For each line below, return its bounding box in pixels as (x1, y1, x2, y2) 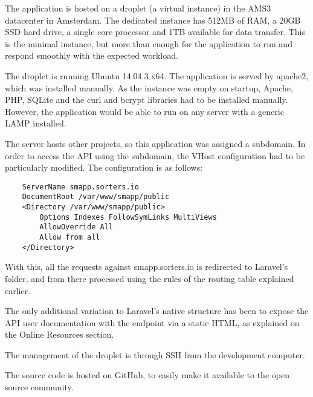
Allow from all (39, 233, 100, 241)
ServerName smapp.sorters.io (22, 182, 139, 191)
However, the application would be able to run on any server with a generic (5, 105, 284, 117)
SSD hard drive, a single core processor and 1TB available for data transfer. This (5, 25, 305, 38)
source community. (5, 381, 74, 393)
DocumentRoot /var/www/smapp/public (22, 192, 170, 202)
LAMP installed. (5, 117, 66, 130)
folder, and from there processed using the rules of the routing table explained (5, 272, 294, 284)
